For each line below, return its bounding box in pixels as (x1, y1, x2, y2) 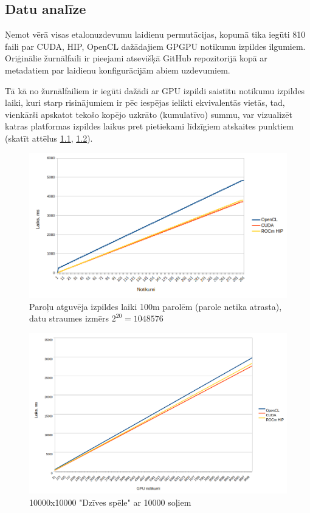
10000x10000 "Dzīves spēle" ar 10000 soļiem (29, 495, 191, 508)
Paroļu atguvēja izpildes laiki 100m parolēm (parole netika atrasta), (29, 300, 282, 312)
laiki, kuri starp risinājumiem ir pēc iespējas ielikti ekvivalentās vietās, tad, (5, 96, 285, 109)
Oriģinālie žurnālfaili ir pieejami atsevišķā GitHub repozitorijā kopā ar (5, 52, 267, 64)
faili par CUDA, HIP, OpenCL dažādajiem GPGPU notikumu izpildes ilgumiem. (5, 40, 306, 52)
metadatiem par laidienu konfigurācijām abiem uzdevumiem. (5, 63, 230, 76)
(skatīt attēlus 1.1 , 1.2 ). (5, 131, 93, 144)
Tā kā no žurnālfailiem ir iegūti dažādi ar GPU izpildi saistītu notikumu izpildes (5, 84, 305, 97)
